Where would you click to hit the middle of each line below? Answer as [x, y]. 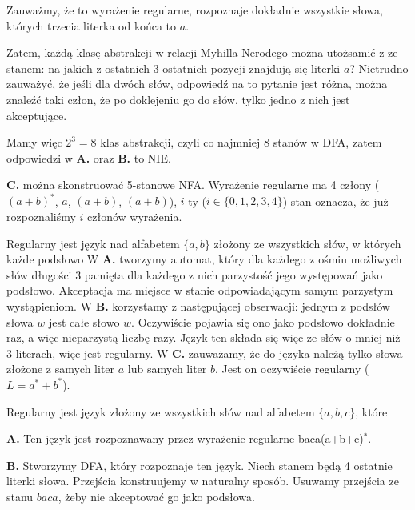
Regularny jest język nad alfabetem [93, 243]
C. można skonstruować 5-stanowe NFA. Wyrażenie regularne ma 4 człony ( [193, 185]
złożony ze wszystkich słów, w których [307, 243]
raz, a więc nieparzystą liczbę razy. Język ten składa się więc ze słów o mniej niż [204, 337]
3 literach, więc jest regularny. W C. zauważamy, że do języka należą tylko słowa [205, 353]
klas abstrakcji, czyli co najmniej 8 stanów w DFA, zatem [241, 142]
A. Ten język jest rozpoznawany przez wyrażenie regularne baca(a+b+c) [185, 438]
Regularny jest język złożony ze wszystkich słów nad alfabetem [161, 411]
